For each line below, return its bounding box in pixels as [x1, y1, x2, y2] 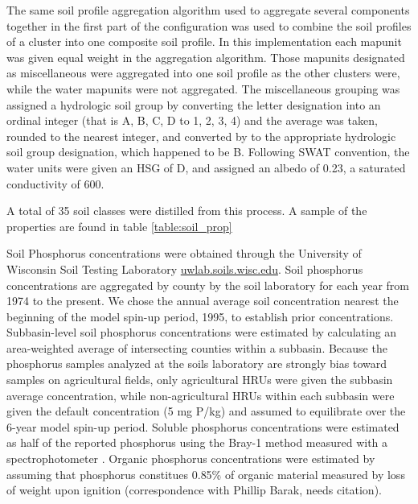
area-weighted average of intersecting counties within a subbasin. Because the [6, 339, 387, 356]
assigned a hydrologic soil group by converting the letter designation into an [6, 96, 381, 113]
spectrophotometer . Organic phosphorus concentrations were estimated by [6, 450, 375, 467]
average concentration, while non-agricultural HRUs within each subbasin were [6, 386, 395, 403]
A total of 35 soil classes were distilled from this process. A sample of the [6, 202, 367, 219]
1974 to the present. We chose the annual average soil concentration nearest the [6, 292, 399, 309]
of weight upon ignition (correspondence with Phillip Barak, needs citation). [6, 481, 382, 498]
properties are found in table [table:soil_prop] [6, 217, 232, 234]
